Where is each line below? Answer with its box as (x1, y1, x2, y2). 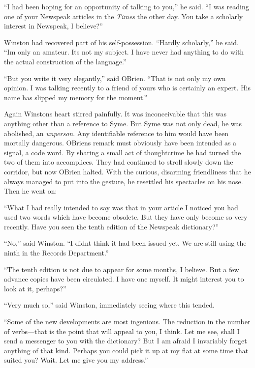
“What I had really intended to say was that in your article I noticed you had (4, 202, 238, 212)
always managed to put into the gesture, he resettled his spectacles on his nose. (4, 176, 243, 186)
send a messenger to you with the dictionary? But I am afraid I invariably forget (4, 336, 247, 346)
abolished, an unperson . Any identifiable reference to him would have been (4, 128, 229, 138)
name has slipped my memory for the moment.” (4, 92, 148, 102)
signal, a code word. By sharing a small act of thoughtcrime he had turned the (4, 147, 241, 157)
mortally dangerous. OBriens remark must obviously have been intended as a (4, 138, 237, 148)
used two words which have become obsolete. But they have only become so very (4, 212, 248, 222)
